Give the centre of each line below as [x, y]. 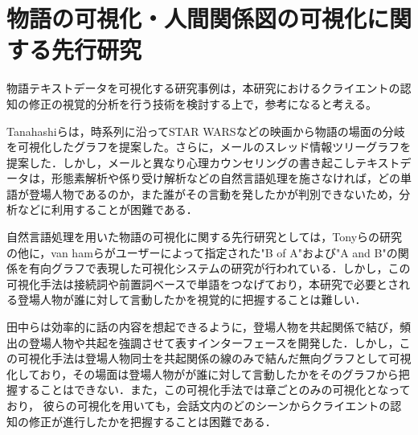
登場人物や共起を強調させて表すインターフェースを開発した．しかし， [214, 342]
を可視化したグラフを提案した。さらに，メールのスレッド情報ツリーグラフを [209, 147]
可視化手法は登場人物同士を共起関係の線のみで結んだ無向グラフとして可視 [214, 358]
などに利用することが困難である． [107, 209]
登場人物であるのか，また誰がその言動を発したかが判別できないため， [214, 193]
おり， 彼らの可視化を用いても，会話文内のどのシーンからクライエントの [199, 405]
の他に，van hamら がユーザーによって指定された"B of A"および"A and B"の [202, 252]
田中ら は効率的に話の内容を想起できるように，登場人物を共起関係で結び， [203, 327]
